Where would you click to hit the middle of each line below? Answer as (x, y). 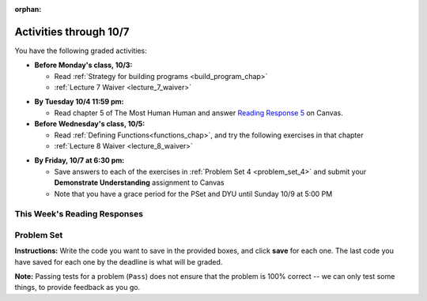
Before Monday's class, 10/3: (83, 65)
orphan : (28, 9)
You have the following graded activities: (81, 51)
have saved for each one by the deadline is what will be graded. (119, 261)
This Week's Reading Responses (79, 214)
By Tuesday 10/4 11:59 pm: (79, 102)
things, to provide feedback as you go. (77, 288)
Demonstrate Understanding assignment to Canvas (139, 182)
